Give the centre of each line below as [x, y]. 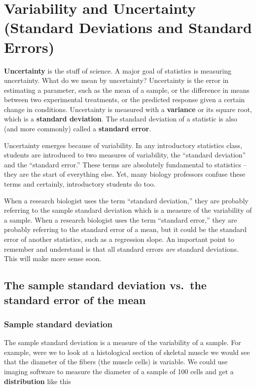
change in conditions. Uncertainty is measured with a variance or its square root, [128, 109]
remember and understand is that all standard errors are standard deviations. [121, 249]
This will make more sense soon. [53, 258]
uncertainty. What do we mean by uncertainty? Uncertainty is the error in [116, 80]
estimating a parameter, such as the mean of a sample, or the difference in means [127, 90]
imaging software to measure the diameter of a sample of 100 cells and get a [119, 371]
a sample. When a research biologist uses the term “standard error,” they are [121, 219]
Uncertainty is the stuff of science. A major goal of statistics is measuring [118, 70]
